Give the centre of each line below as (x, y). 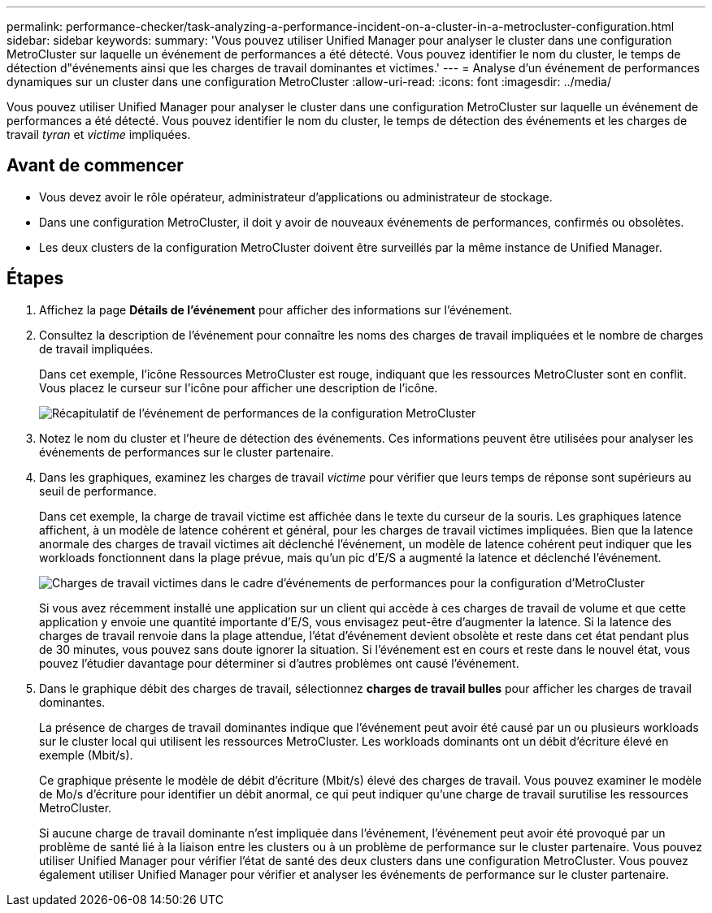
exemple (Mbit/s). (86, 755)
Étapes (35, 279)
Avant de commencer (95, 166)
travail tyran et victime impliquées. (99, 134)
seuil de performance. (98, 491)
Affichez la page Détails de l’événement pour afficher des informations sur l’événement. (276, 309)
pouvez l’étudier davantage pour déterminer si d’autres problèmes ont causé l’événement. (279, 663)
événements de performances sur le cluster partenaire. (187, 452)
